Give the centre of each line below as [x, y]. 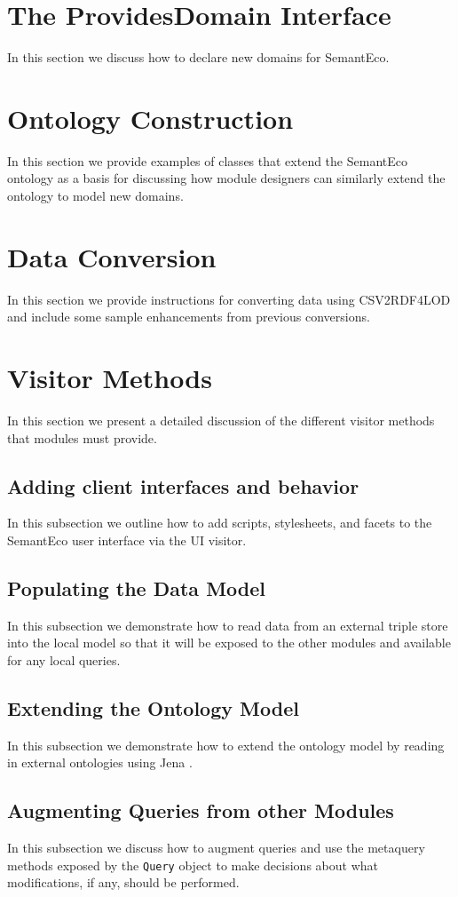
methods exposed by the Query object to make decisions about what [193, 865]
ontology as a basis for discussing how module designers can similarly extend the [226, 178]
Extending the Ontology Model [153, 708]
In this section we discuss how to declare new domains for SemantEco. [198, 57]
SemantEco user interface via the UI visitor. [127, 540]
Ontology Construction [150, 118]
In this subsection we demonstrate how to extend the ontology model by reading [226, 745]
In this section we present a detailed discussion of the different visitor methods [221, 421]
